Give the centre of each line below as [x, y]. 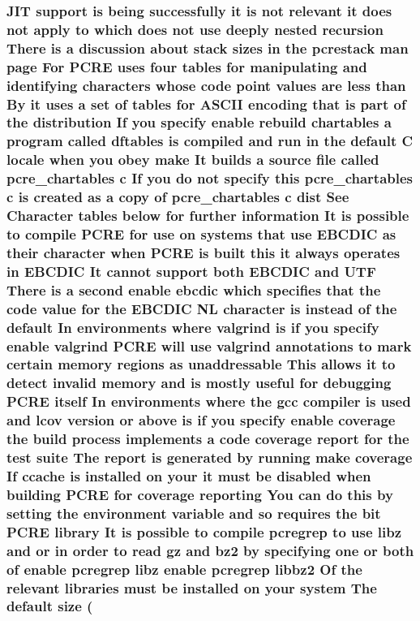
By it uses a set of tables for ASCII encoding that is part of [206, 103]
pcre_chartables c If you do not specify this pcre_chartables [210, 178]
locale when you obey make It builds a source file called [193, 160]
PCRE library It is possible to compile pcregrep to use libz [204, 531]
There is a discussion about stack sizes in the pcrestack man [208, 47]
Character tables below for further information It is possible [208, 216]
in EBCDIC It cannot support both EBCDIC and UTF [191, 271]
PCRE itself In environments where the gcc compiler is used [209, 401]
